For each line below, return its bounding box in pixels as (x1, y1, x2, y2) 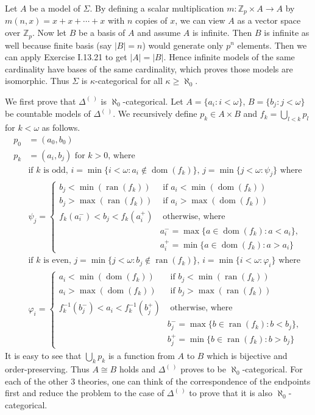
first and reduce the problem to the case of (5, 386, 165, 399)
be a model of (29, 2, 80, 14)
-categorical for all (94, 74, 163, 87)
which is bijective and (207, 349, 288, 362)
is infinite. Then (192, 26, 252, 39)
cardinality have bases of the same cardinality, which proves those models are (5, 62, 293, 75)
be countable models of (5, 107, 91, 120)
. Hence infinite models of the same (163, 51, 295, 63)
